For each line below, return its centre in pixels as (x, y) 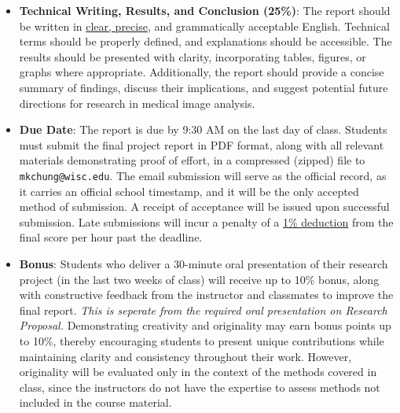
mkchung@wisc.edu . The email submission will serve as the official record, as (203, 175)
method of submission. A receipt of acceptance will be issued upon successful (204, 206)
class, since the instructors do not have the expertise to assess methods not (200, 387)
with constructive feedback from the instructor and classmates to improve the (206, 295)
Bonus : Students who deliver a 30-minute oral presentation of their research (204, 263)
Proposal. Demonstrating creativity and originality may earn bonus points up (205, 325)
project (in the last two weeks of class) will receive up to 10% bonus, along (199, 279)
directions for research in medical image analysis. (137, 103)
